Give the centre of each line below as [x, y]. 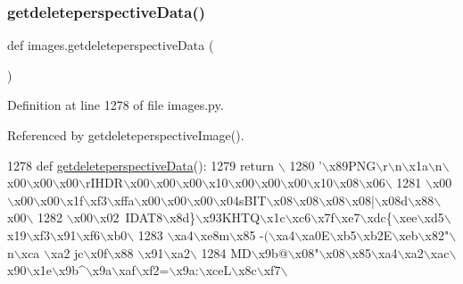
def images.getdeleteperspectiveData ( [111, 45]
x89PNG [352, 165]
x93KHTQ [231, 217]
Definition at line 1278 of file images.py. [116, 105]
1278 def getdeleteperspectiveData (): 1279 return [141, 165]
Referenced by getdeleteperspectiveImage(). [126, 135]
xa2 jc [67, 252]
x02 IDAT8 [132, 217]
